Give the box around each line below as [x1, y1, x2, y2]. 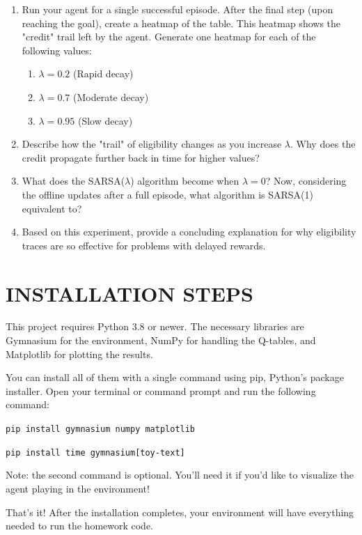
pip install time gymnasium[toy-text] [6, 447, 185, 458]
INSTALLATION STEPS [6, 279, 253, 307]
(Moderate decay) [72, 89, 149, 104]
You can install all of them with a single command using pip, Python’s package [6, 370, 344, 385]
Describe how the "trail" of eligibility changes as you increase [22, 137, 282, 151]
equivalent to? [22, 201, 82, 215]
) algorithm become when [130, 173, 239, 188]
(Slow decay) [77, 113, 133, 127]
